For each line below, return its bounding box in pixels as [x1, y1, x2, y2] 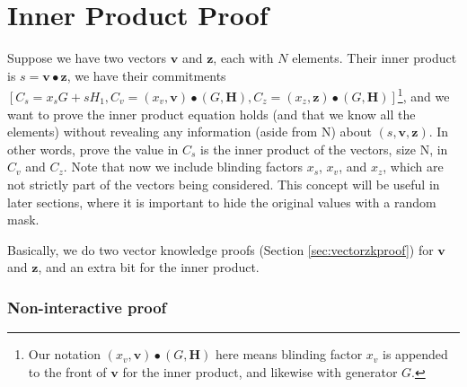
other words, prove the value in [7, 139, 179, 158]
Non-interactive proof [7, 295, 167, 318]
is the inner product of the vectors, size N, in [200, 139, 448, 158]
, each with [213, 48, 274, 67]
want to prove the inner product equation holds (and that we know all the [7, 104, 416, 123]
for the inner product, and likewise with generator [122, 362, 398, 381]
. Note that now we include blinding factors [63, 157, 303, 176]
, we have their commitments [66, 66, 226, 84]
